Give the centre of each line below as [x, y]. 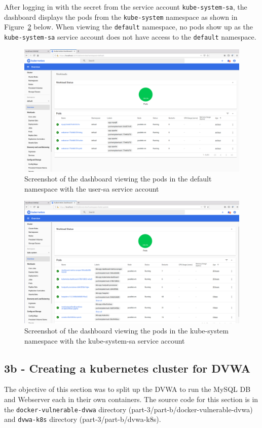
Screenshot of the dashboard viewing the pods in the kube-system [126, 330]
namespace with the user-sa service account [92, 188]
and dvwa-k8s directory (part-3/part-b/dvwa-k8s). [83, 419]
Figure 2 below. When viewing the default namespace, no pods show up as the [128, 27]
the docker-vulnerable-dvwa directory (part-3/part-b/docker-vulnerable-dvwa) [128, 409]
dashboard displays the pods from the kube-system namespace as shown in [121, 17]
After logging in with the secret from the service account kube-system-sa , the [126, 7]
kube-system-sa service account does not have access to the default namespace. [130, 36]
